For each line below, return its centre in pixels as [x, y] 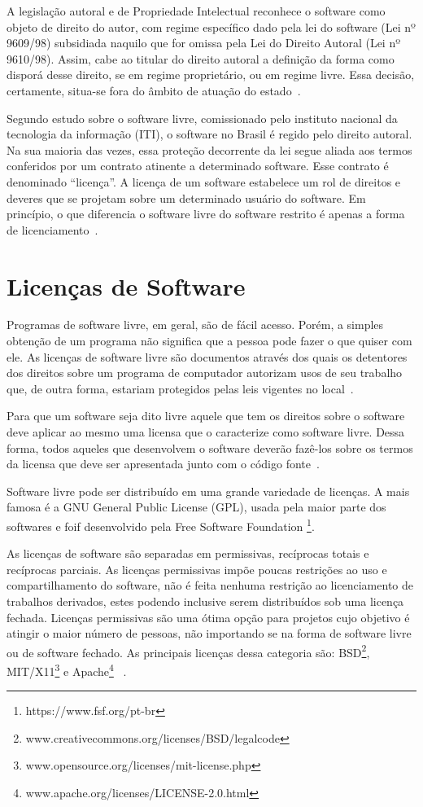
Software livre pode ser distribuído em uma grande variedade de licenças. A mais [208, 491]
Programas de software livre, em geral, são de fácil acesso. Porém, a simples [195, 325]
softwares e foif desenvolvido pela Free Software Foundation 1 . [161, 524]
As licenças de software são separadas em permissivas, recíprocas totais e [188, 553]
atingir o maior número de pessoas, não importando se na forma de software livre [209, 633]
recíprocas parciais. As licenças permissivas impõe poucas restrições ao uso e [197, 569]
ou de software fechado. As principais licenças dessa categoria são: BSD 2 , [188, 651]
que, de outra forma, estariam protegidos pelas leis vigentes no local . [180, 388]
